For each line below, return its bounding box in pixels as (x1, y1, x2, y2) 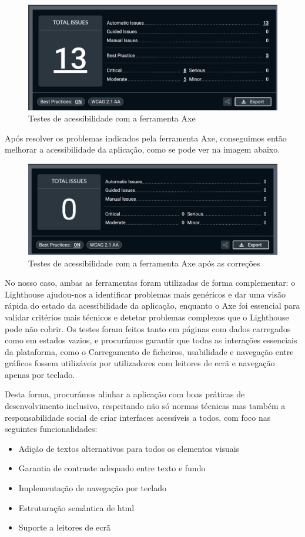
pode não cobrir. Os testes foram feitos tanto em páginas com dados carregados (5, 322, 291, 335)
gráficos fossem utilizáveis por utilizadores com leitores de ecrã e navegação (5, 357, 275, 369)
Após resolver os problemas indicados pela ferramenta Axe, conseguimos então (5, 131, 287, 144)
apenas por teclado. (5, 368, 75, 380)
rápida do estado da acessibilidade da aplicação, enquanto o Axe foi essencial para (5, 299, 300, 312)
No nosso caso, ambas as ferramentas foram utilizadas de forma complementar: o (5, 276, 296, 289)
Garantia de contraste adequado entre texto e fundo (18, 462, 206, 474)
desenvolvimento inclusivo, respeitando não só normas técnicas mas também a (5, 400, 286, 412)
